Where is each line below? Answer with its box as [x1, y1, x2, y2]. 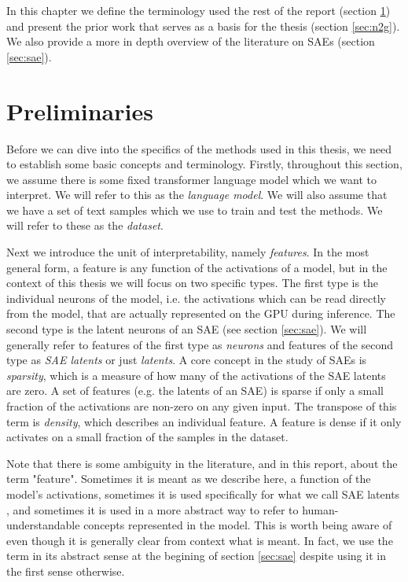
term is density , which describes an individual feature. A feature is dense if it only [6, 413, 402, 429]
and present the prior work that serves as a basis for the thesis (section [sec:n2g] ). [6, 17, 400, 34]
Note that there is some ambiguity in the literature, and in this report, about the [6, 455, 398, 471]
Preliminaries [6, 94, 153, 127]
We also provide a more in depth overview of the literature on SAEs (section [6, 33, 375, 50]
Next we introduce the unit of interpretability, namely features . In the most [6, 244, 369, 260]
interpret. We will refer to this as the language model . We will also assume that [6, 186, 388, 203]
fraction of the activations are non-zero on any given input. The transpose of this [6, 398, 397, 414]
